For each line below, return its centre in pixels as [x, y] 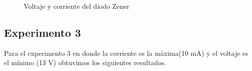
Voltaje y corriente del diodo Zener [77, 6]
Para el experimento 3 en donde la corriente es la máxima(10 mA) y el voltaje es [126, 53]
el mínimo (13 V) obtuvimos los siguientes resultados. [85, 62]
